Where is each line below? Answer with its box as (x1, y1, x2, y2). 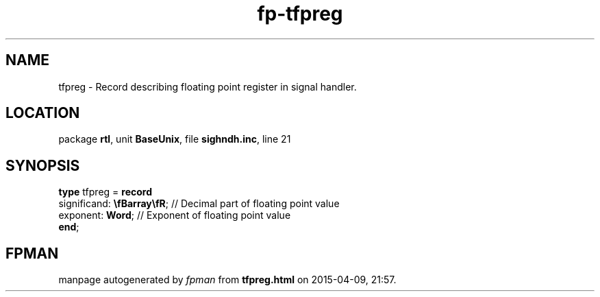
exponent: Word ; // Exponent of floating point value (58, 209, 291, 222)
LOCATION (5, 104, 80, 122)
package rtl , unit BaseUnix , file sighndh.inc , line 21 (58, 133, 291, 145)
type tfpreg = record (58, 186, 152, 198)
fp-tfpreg (257, 2, 343, 25)
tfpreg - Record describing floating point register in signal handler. (58, 80, 357, 93)
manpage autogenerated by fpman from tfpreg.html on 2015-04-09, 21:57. (58, 274, 397, 286)
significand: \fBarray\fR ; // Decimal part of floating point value (58, 198, 340, 210)
